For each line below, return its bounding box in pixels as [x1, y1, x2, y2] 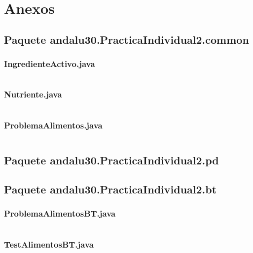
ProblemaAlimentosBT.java [4, 207, 116, 220]
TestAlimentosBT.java [4, 238, 94, 250]
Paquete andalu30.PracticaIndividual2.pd [4, 153, 219, 168]
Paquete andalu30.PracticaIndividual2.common [4, 32, 249, 47]
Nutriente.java [4, 88, 62, 100]
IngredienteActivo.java [4, 58, 95, 70]
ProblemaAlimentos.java [4, 119, 103, 131]
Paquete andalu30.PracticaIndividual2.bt [4, 181, 217, 196]
